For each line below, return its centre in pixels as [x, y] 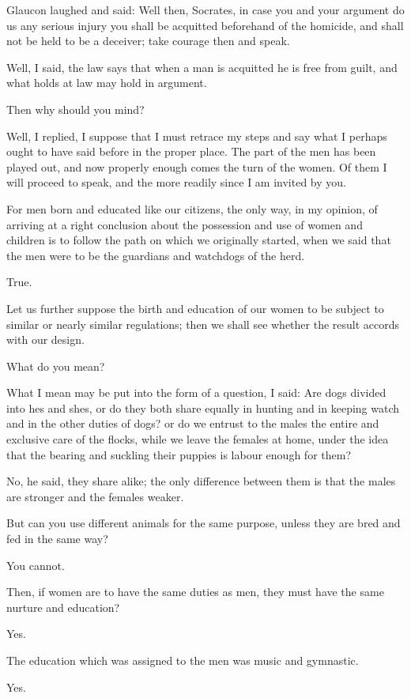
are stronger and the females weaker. [95, 496]
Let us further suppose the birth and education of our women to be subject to [195, 308]
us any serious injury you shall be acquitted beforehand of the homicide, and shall [205, 25]
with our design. [45, 340]
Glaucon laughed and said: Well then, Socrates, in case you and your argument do [205, 9]
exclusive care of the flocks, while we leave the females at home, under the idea [198, 439]
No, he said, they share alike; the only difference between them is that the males [201, 481]
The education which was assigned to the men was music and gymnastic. [183, 660]
